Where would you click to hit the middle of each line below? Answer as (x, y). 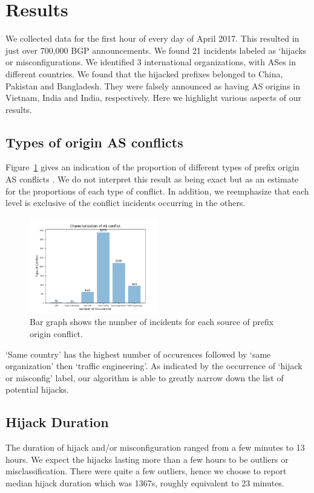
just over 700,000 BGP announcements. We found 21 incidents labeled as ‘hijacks (156, 50)
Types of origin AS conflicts (94, 142)
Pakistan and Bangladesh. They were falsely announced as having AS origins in (153, 85)
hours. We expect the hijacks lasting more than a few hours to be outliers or (147, 459)
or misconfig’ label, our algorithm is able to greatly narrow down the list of (145, 377)
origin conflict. (56, 334)
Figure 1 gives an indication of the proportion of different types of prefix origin (152, 167)
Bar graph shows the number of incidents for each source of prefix (152, 322)
